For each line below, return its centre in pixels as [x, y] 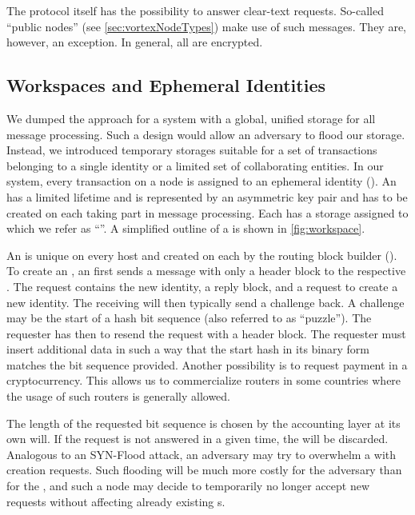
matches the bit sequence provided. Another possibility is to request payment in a [207, 364]
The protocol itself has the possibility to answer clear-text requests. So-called [195, 10]
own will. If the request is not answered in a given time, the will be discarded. [198, 439]
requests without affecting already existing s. [116, 501]
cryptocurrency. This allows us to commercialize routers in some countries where [204, 380]
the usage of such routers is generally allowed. [119, 396]
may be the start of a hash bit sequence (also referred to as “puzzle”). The [189, 318]
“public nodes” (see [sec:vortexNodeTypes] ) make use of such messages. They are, [207, 26]
